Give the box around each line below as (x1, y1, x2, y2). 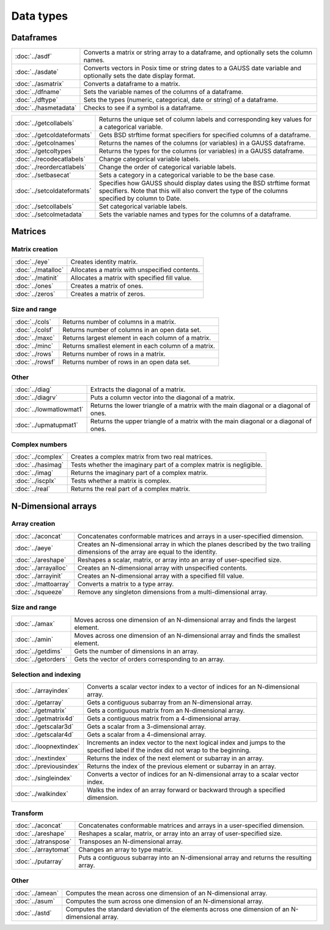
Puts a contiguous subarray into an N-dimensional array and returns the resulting (78, 854, 312, 862)
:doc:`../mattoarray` (15, 580, 71, 588)
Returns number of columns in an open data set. (62, 325, 202, 334)
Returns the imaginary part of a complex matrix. (70, 468, 208, 477)
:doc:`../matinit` (15, 273, 59, 282)
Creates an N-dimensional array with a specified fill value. (77, 572, 244, 580)
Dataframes (11, 32, 57, 43)
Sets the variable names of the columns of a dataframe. (83, 87, 244, 96)
